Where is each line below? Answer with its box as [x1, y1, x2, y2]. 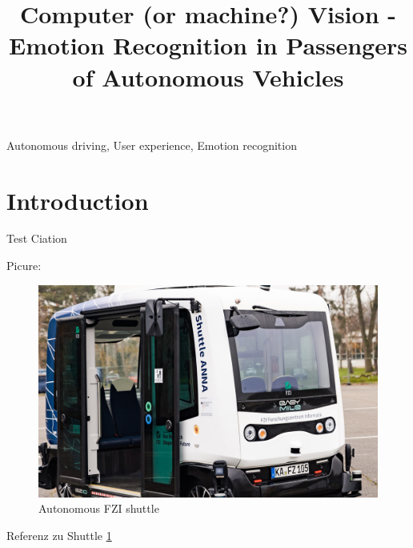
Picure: [6, 257, 42, 274]
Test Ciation [6, 230, 67, 247]
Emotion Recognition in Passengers [9, 29, 407, 62]
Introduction [6, 183, 149, 216]
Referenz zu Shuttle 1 [6, 526, 112, 543]
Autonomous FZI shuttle [38, 500, 159, 517]
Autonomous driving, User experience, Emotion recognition [6, 136, 297, 153]
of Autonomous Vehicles [72, 60, 344, 93]
